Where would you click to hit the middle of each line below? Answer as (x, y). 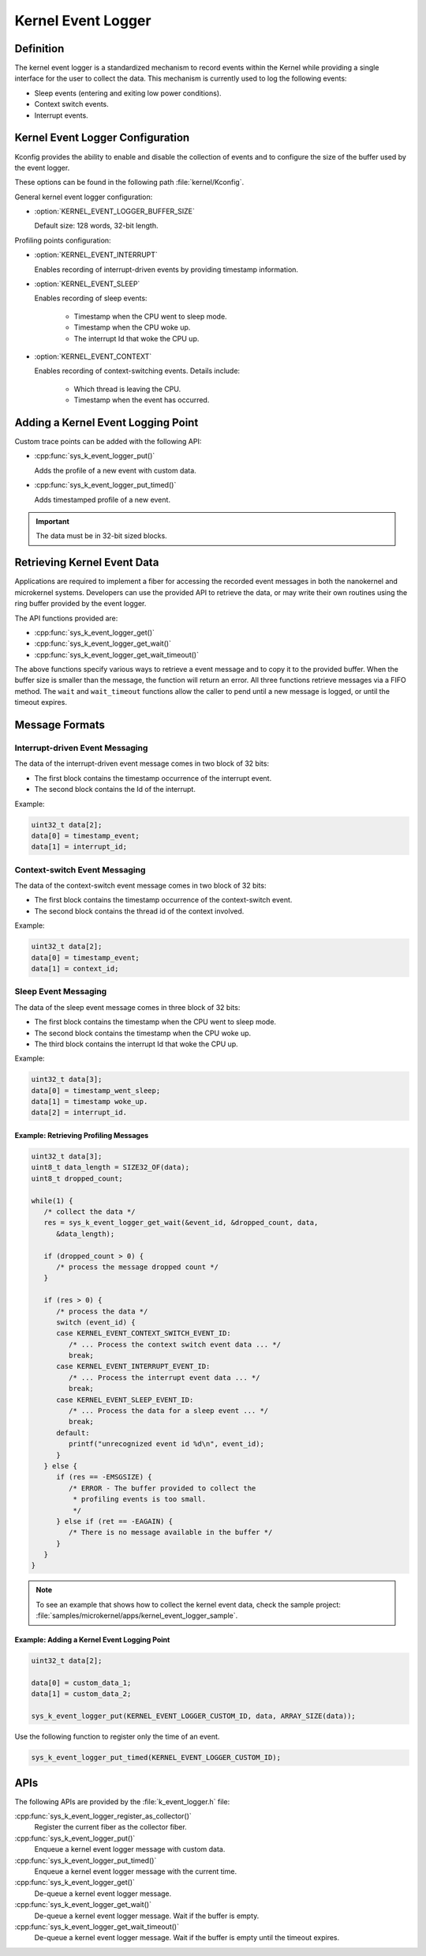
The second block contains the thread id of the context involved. (139, 911)
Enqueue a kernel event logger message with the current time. (135, 1871)
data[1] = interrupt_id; (79, 847)
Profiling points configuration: (63, 240)
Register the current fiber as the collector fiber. (110, 1827)
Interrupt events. (61, 115)
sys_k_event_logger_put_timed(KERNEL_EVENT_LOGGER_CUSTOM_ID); (156, 1758)
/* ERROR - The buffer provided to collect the (162, 1488)
